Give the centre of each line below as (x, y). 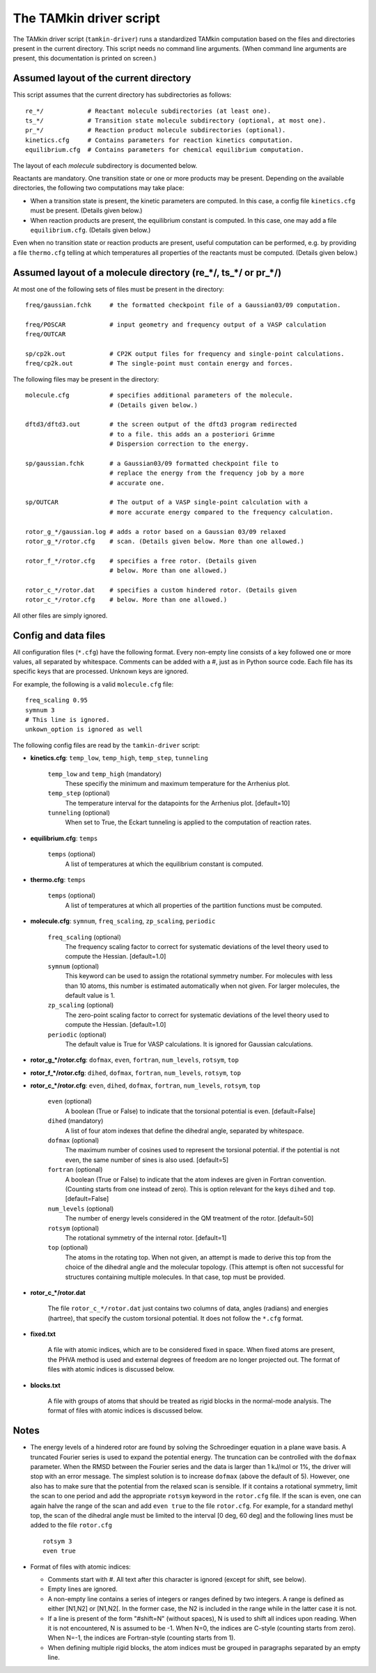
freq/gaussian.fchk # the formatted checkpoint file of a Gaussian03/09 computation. (183, 305)
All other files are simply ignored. (60, 615)
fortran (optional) (75, 1170)
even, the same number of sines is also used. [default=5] (147, 1160)
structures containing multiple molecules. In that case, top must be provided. (175, 1277)
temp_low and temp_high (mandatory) (105, 773)
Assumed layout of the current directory (102, 78)
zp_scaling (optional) (81, 1005)
